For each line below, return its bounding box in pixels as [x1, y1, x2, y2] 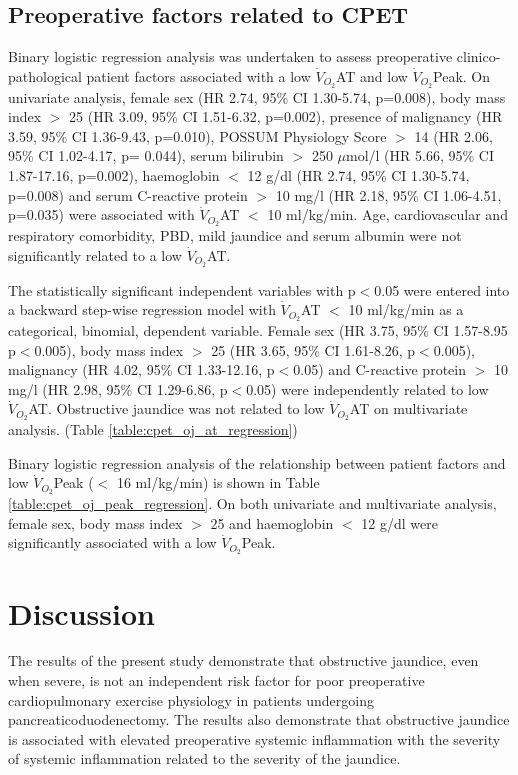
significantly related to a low [8, 244, 182, 265]
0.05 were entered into [374, 279, 510, 300]
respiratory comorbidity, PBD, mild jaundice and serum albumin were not [8, 225, 462, 246]
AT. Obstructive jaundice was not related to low [28, 398, 325, 419]
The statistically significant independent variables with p [8, 279, 356, 300]
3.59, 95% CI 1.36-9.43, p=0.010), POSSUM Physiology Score [8, 125, 387, 146]
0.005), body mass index [34, 339, 184, 360]
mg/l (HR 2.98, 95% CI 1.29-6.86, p [8, 378, 228, 399]
